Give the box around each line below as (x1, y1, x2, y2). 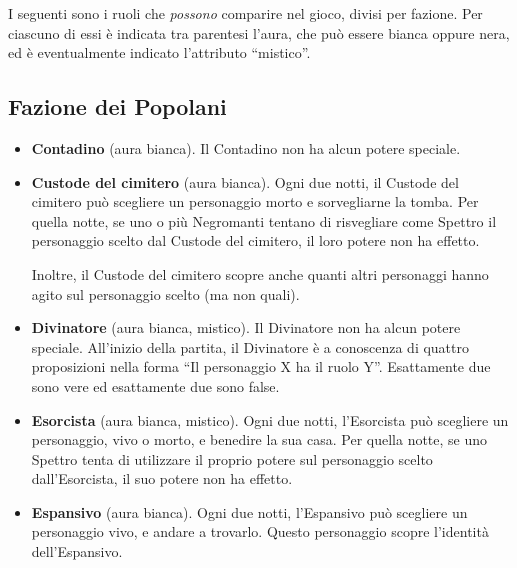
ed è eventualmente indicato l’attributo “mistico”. (8, 42, 311, 63)
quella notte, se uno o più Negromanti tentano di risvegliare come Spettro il (31, 210, 497, 231)
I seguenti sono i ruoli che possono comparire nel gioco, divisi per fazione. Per (8, 3, 483, 23)
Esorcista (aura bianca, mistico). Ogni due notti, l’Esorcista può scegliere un (31, 409, 509, 430)
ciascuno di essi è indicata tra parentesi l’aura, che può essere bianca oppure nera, (8, 22, 510, 43)
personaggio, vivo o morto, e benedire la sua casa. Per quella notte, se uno (31, 429, 488, 450)
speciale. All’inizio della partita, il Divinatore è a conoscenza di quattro (31, 336, 470, 357)
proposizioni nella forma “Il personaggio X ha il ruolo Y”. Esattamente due (31, 356, 491, 377)
